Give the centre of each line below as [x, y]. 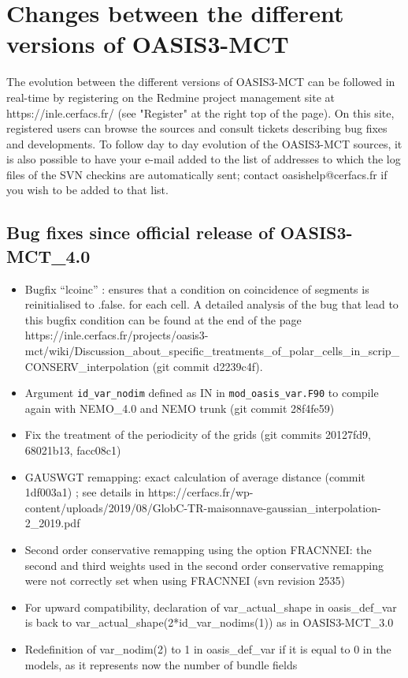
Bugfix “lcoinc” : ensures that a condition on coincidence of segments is [197, 288]
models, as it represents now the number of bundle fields [161, 664]
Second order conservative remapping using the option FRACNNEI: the [198, 550]
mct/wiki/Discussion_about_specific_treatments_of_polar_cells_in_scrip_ [212, 351]
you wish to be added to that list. [87, 190]
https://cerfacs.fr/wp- [200, 492]
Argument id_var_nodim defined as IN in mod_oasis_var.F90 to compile [202, 393]
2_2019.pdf [52, 523]
